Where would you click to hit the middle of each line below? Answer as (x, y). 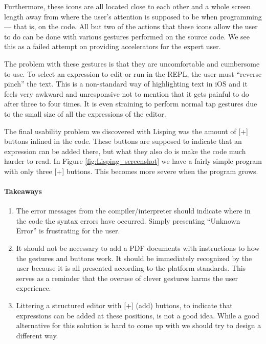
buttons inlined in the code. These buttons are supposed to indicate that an (123, 141)
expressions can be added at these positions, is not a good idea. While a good (138, 315)
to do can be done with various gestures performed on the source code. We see (127, 36)
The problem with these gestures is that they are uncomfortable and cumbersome (132, 63)
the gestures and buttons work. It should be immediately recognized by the (134, 258)
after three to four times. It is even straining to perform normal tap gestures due (131, 104)
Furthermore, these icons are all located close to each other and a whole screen (128, 6)
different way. (37, 335)
